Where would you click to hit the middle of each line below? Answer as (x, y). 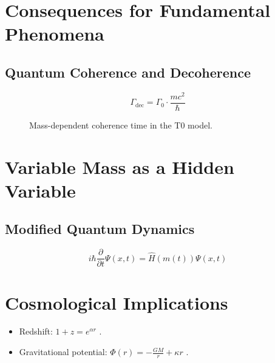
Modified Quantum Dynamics (100, 229)
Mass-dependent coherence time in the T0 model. (121, 125)
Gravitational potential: (63, 352)
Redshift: (36, 331)
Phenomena (55, 34)
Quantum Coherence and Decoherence (128, 72)
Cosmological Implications (117, 302)
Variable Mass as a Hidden (120, 166)
